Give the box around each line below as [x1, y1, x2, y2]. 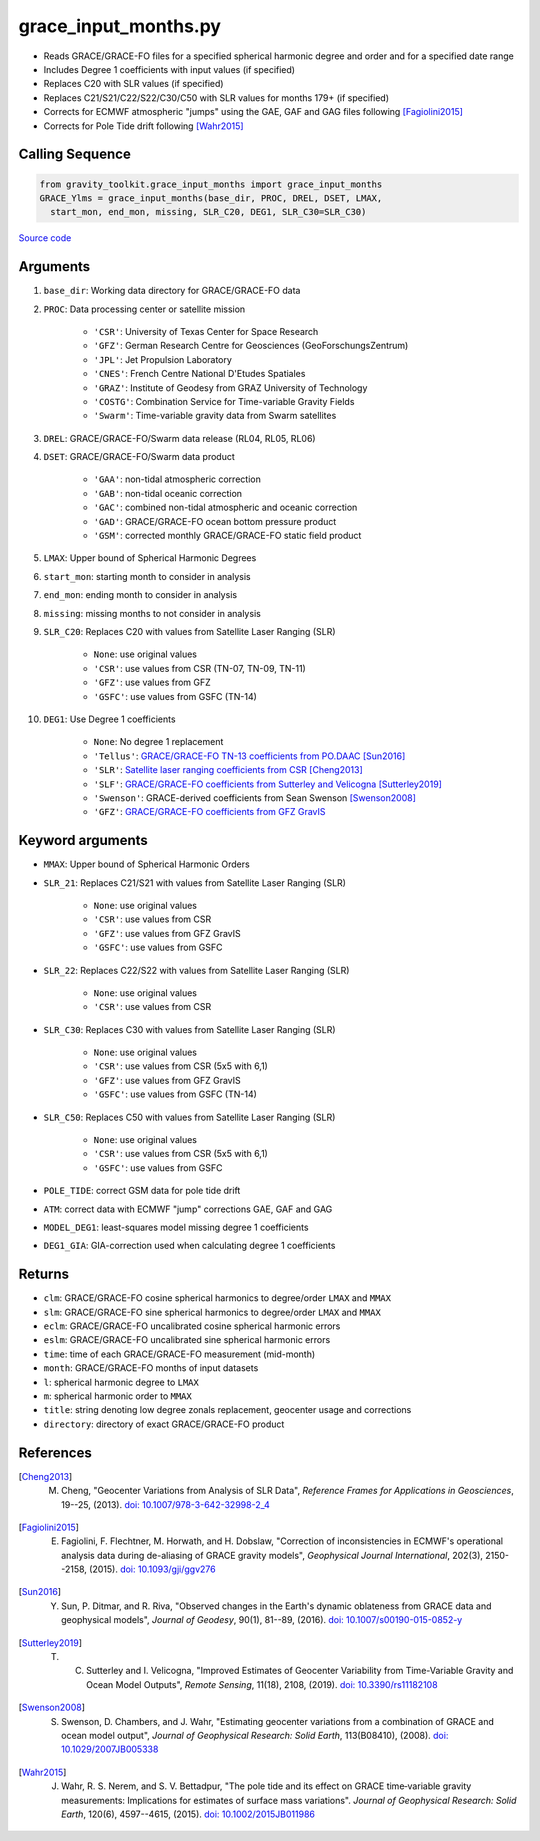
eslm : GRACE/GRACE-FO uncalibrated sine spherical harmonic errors [43, 1334, 331, 1346]
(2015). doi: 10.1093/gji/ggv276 [88, 1563, 216, 1575]
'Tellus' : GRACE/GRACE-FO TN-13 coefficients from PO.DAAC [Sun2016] [93, 750, 406, 762]
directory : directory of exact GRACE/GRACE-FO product [43, 1418, 285, 1430]
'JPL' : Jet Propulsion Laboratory [93, 353, 232, 365]
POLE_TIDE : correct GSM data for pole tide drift [43, 1185, 241, 1197]
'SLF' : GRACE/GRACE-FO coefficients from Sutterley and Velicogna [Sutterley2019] [93, 778, 442, 790]
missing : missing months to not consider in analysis [43, 607, 262, 619]
